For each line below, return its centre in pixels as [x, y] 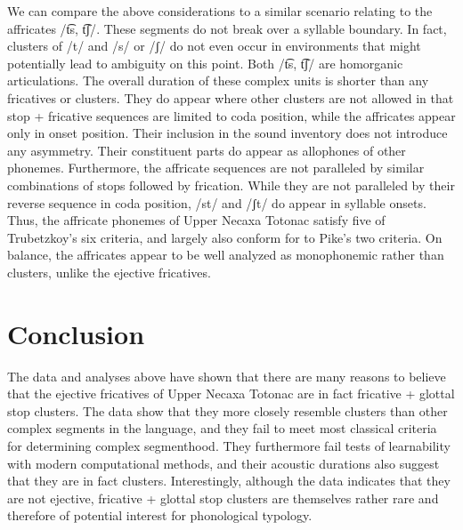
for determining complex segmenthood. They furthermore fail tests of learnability [229, 446]
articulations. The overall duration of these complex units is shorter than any [218, 80]
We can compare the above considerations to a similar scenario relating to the [220, 11]
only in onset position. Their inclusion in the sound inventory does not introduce [227, 133]
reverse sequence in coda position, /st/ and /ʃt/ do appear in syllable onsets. [217, 202]
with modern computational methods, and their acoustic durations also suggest [223, 463]
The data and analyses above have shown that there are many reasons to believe [227, 376]
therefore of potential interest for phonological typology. [160, 515]
